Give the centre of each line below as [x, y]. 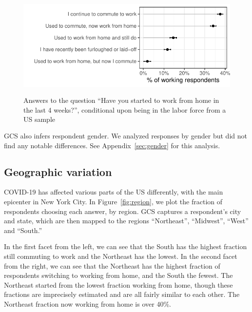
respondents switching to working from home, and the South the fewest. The [118, 275]
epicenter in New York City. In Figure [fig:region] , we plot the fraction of [113, 201]
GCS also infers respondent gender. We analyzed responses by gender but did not [126, 135]
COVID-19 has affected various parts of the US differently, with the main [114, 192]
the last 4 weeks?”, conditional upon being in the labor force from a [125, 109]
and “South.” [23, 230]
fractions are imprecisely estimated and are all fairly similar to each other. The [122, 294]
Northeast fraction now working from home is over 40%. [87, 303]
